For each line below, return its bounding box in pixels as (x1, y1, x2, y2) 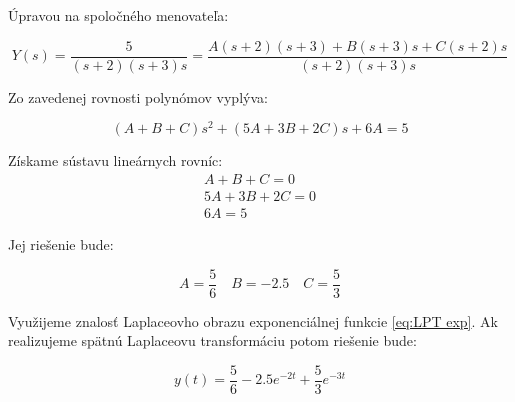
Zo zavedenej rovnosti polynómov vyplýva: (8, 86, 268, 107)
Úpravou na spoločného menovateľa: (8, 5, 229, 25)
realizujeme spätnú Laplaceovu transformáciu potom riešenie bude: (8, 330, 417, 351)
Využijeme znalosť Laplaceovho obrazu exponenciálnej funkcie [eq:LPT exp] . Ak (8, 310, 498, 331)
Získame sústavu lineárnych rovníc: (8, 150, 223, 171)
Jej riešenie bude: (8, 234, 114, 255)
